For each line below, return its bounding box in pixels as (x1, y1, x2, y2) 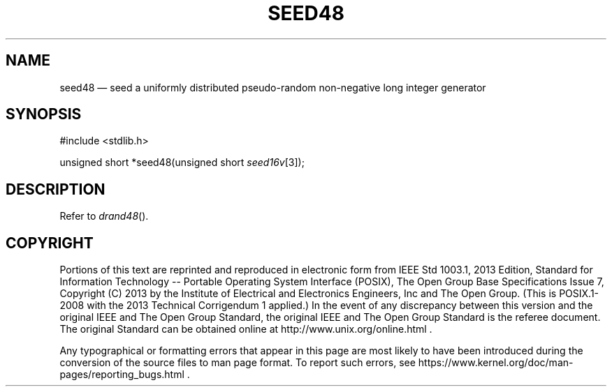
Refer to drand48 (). (59, 210, 149, 223)
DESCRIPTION (6, 180, 105, 198)
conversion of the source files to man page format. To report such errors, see (59, 356, 416, 369)
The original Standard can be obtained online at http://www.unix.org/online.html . (59, 323, 432, 336)
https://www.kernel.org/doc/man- (418, 356, 574, 369)
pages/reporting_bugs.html (59, 368, 184, 381)
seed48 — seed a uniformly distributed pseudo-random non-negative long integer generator (59, 81, 486, 93)
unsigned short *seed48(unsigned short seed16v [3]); (59, 156, 305, 169)
